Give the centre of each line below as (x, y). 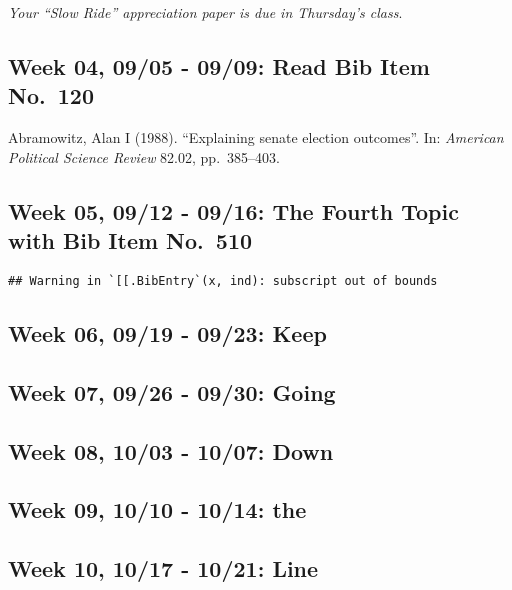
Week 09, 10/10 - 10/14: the (157, 509)
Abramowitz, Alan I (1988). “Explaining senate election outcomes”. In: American (256, 137)
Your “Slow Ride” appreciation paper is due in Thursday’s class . (205, 12)
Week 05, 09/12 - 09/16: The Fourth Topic (233, 210)
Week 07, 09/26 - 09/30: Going (172, 391)
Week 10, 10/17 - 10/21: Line (163, 568)
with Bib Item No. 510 (130, 240)
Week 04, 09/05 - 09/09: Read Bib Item (219, 65)
